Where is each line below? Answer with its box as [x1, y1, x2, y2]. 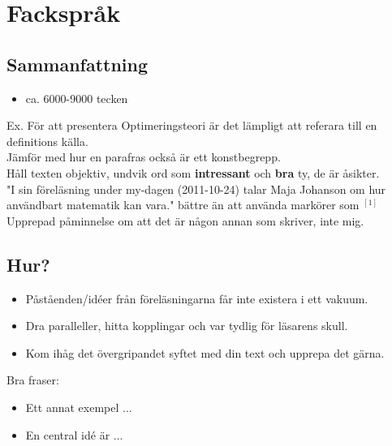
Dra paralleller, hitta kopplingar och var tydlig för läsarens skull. [25, 317, 348, 334]
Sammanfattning [6, 51, 149, 76]
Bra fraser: [6, 371, 59, 388]
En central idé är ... [25, 426, 123, 443]
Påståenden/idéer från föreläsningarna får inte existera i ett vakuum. [25, 289, 368, 307]
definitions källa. [6, 132, 88, 149]
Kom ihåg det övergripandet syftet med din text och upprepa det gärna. [25, 344, 385, 361]
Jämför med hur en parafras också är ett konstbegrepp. [6, 148, 281, 165]
